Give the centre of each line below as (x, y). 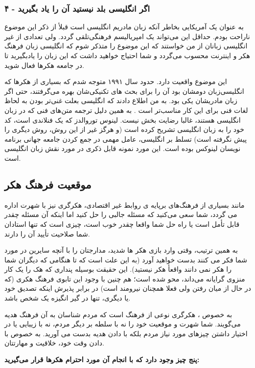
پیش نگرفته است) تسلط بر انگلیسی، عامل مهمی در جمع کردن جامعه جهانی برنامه (126, 139)
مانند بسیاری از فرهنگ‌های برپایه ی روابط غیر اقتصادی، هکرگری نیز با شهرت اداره (125, 205)
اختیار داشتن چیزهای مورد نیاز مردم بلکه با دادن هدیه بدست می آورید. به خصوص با (126, 333)
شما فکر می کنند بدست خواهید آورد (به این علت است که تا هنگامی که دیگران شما (126, 259)
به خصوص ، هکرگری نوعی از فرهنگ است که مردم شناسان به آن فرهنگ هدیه (118, 314)
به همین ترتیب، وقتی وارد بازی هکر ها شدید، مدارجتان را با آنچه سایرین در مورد (121, 250)
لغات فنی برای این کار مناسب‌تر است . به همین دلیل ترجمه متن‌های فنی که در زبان (126, 110)
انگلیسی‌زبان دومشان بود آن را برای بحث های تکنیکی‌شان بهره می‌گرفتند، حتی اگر (124, 91)
